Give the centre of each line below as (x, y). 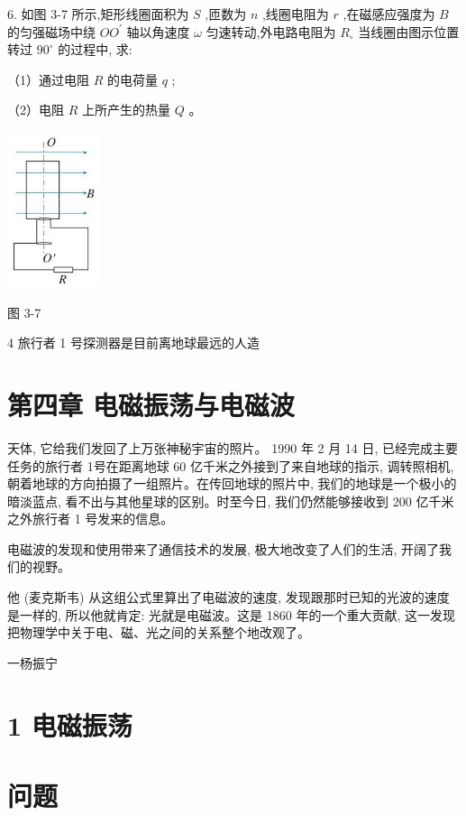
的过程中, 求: (95, 49)
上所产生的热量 (126, 110)
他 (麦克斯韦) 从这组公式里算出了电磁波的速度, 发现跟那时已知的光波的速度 (228, 597)
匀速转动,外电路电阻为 (271, 31)
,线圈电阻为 (295, 14)
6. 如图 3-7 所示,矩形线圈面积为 (98, 14)
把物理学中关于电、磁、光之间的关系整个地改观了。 (159, 632)
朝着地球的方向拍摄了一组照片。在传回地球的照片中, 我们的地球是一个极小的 (232, 483)
